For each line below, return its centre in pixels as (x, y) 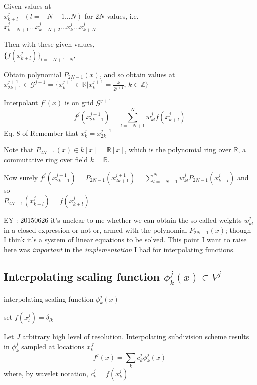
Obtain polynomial (33, 74)
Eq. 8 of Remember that (41, 133)
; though (238, 229)
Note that (19, 150)
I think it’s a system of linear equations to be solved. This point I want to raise (125, 239)
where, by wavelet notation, (46, 373)
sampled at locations (53, 346)
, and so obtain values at (137, 74)
